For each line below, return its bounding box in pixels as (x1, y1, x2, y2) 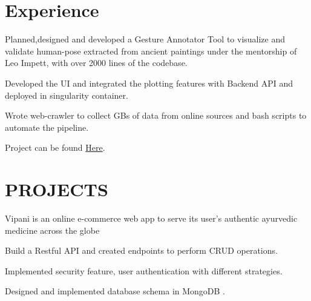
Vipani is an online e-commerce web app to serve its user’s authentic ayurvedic (5, 212, 298, 224)
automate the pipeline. (5, 121, 89, 133)
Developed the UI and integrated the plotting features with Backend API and (5, 76, 293, 89)
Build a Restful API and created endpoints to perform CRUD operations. (5, 244, 278, 257)
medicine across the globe (5, 223, 100, 236)
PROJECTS (5, 177, 108, 202)
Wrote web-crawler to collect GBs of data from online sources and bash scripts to (5, 109, 307, 122)
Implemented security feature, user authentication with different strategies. (5, 264, 283, 277)
